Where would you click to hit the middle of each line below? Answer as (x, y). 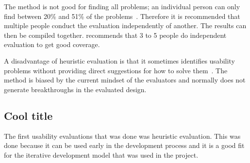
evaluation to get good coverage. (52, 44)
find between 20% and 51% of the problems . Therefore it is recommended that (122, 16)
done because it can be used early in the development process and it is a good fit (124, 145)
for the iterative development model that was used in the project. (101, 155)
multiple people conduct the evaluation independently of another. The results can (125, 25)
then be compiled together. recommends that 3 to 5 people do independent (115, 35)
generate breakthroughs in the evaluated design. (75, 89)
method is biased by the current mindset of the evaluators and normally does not (125, 80)
